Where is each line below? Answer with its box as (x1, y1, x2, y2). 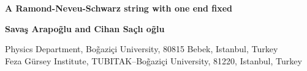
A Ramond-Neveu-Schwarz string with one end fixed (5, 2, 233, 14)
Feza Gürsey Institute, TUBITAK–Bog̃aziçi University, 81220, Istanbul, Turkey (5, 54, 302, 67)
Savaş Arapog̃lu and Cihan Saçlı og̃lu (5, 22, 165, 35)
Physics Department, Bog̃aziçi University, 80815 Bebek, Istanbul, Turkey (5, 42, 278, 55)
